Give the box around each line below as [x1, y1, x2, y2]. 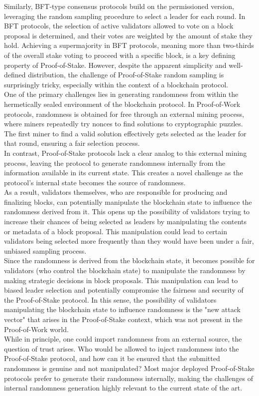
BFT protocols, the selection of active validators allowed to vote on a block [4, 20, 234, 31]
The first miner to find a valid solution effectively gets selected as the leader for [4, 128, 247, 138]
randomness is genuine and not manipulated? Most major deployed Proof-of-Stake [4, 363, 255, 373]
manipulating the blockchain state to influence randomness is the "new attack [4, 304, 241, 315]
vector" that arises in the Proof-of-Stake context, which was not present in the [4, 314, 243, 324]
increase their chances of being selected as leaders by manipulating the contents [4, 216, 247, 227]
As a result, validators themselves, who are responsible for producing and [4, 187, 228, 197]
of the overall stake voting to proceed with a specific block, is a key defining [4, 49, 236, 60]
